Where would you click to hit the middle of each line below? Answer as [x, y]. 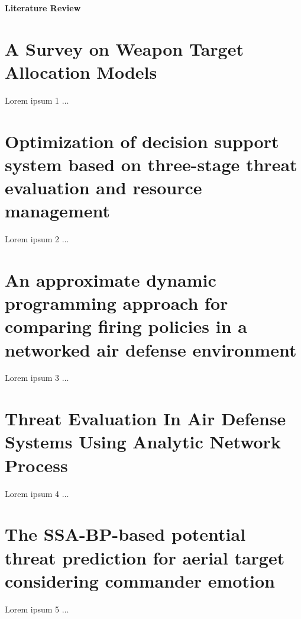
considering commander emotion [140, 580]
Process [36, 465]
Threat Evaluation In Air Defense [145, 418]
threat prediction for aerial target [145, 557]
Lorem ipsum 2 [32, 239]
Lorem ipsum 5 [32, 609]
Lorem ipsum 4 [32, 493]
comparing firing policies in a [126, 326]
